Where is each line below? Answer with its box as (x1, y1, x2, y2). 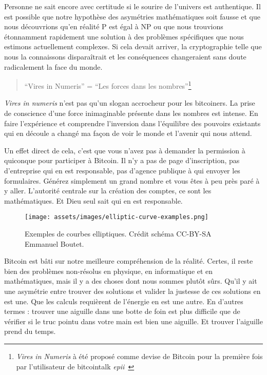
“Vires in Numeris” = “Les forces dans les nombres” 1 (24, 79, 192, 91)
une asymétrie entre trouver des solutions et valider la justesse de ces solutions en (4, 285, 261, 296)
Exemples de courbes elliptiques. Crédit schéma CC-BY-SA (25, 228, 212, 239)
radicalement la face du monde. (4, 61, 103, 72)
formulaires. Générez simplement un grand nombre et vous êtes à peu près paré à (4, 175, 260, 186)
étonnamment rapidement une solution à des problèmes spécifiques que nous (4, 31, 244, 42)
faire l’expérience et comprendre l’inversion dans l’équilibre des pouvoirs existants (4, 117, 261, 128)
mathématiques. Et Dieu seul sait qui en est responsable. (4, 195, 183, 206)
